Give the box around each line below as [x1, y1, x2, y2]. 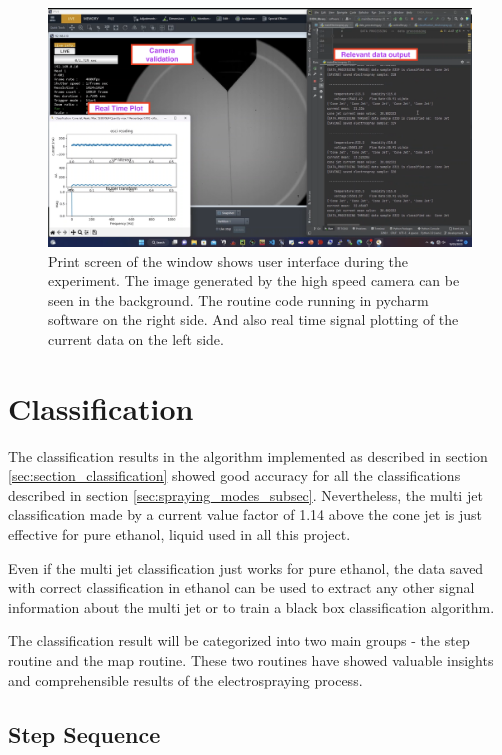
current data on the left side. [48, 328, 224, 349]
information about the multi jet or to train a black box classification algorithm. [8, 596, 495, 617]
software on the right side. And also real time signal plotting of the [48, 309, 459, 330]
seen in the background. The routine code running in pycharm [48, 289, 429, 310]
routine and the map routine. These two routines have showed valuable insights [8, 649, 494, 670]
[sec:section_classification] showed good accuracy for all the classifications [8, 465, 461, 486]
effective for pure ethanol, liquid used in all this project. [8, 523, 351, 544]
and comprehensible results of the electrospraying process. [8, 669, 363, 690]
